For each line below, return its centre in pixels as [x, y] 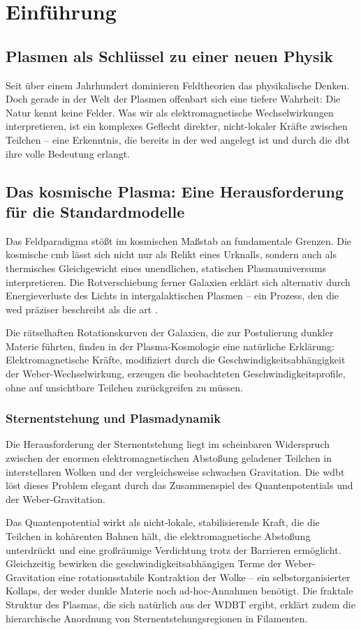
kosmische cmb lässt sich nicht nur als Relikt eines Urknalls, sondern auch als [171, 254]
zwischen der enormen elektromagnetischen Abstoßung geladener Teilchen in [169, 458]
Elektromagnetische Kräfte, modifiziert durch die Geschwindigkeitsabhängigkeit [176, 360]
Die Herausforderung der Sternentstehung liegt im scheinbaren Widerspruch [168, 444]
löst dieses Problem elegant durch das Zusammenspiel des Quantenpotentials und [179, 485]
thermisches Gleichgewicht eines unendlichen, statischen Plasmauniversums [166, 268]
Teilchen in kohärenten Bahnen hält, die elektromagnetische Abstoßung [158, 536]
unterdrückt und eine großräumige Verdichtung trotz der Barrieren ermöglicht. [174, 549]
